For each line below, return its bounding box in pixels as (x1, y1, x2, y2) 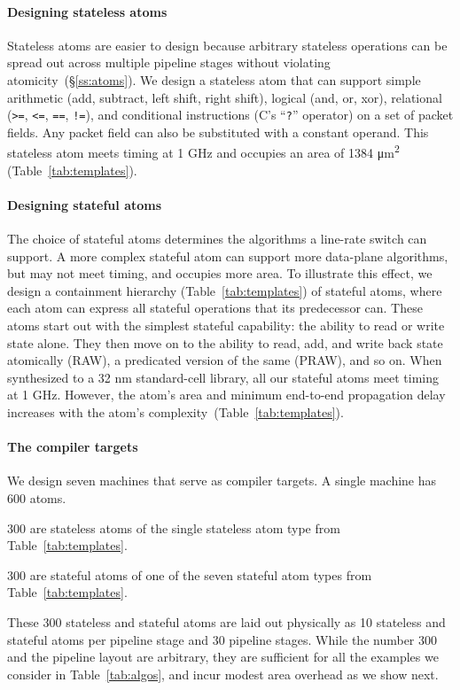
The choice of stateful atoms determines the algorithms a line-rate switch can (7, 229, 427, 248)
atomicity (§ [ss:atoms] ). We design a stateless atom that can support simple (7, 70, 421, 89)
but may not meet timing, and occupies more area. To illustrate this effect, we (7, 264, 433, 283)
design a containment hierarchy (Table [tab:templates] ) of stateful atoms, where (7, 281, 442, 299)
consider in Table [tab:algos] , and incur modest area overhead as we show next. (7, 664, 439, 683)
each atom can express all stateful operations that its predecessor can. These (7, 298, 423, 317)
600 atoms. (7, 488, 66, 507)
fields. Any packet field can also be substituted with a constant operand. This (7, 122, 429, 141)
